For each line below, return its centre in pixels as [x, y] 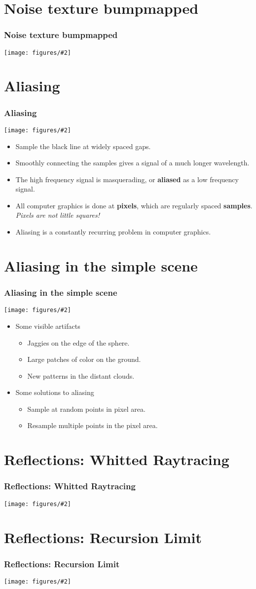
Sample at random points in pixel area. [86, 409]
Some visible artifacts [48, 326]
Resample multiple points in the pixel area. [92, 425]
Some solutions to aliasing [55, 392]
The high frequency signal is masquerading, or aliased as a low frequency [127, 179]
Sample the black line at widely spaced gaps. [83, 146]
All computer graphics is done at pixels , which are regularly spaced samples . [134, 205]
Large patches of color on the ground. [84, 359]
